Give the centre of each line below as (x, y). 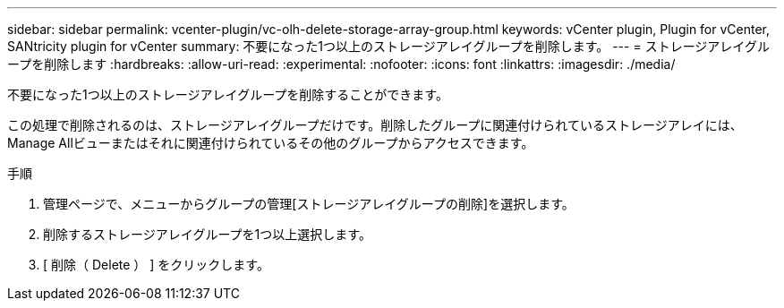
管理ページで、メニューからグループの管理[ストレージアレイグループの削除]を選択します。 (309, 204)
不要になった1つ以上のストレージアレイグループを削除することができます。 (228, 94)
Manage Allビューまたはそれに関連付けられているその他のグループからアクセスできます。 (271, 143)
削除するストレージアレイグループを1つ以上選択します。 (207, 234)
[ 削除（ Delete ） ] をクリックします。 (156, 265)
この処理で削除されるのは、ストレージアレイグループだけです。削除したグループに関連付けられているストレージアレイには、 (375, 125)
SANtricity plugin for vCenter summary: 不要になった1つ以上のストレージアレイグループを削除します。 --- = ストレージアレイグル (389, 46)
